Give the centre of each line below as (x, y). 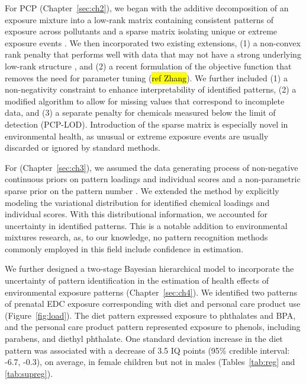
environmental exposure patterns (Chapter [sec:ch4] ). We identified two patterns (151, 292)
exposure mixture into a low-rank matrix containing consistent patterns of (139, 19)
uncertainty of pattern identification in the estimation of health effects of (137, 280)
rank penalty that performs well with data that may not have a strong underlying (153, 54)
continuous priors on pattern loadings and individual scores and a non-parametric (153, 179)
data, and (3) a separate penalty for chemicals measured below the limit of (140, 112)
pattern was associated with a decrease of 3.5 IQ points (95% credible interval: (147, 350)
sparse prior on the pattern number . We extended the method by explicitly (142, 190)
